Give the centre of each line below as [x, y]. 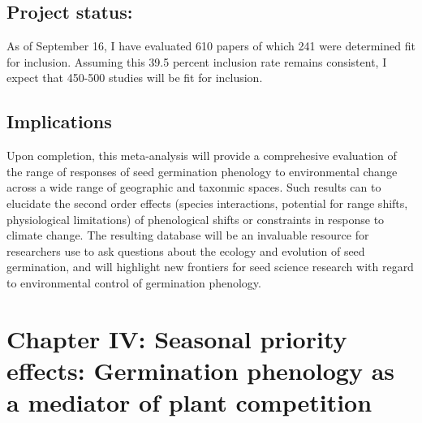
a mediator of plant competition [189, 402]
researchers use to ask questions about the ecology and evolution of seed [186, 250]
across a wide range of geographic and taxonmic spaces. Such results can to [194, 187]
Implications [59, 121]
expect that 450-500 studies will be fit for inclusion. [135, 78]
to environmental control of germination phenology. [134, 282]
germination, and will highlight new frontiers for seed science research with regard [210, 267]
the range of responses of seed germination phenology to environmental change [202, 171]
